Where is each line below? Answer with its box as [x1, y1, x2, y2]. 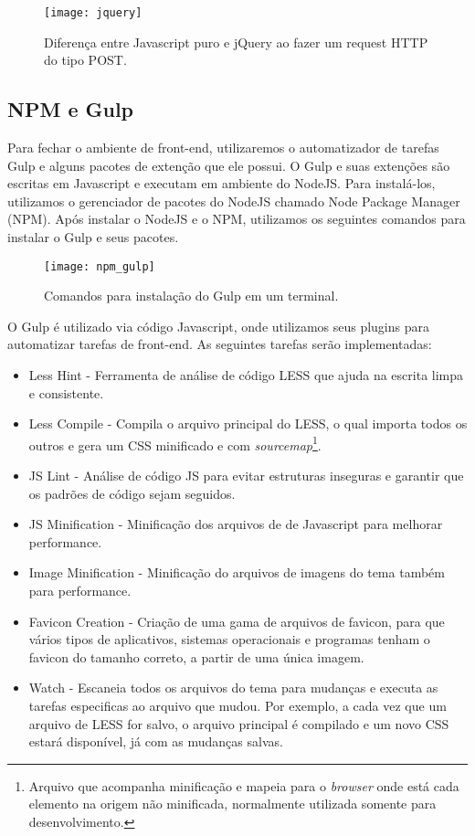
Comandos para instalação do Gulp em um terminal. [44, 286, 339, 305]
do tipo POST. [44, 50, 127, 69]
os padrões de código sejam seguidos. [28, 483, 236, 503]
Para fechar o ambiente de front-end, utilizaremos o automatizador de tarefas [7, 138, 439, 157]
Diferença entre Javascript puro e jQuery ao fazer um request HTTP [44, 32, 428, 51]
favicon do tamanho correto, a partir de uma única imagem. [28, 647, 364, 666]
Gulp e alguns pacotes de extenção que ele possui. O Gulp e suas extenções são [7, 155, 450, 175]
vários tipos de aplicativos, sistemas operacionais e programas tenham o [28, 630, 430, 649]
